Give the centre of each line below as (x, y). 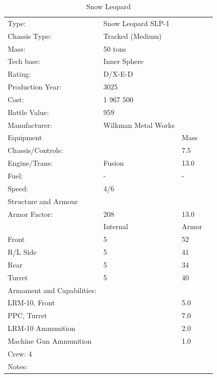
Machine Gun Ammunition (50, 340)
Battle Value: (28, 112)
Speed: (18, 188)
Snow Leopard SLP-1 (136, 23)
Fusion (114, 163)
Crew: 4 (20, 353)
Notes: (18, 366)
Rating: (19, 74)
